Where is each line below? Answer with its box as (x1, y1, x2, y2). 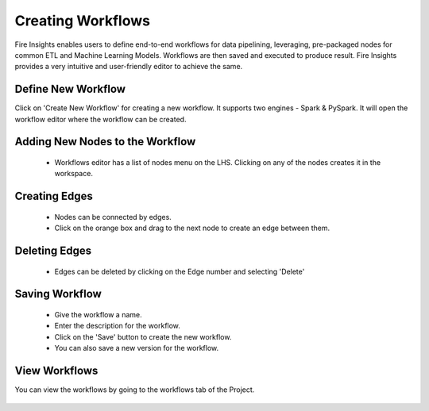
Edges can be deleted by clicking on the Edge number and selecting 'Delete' (54, 267, 305, 276)
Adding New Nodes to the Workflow (14, 135, 196, 148)
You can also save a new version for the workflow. (54, 344, 219, 353)
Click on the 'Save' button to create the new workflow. (54, 332, 232, 341)
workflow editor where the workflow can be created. (14, 114, 187, 124)
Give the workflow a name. (54, 310, 142, 320)
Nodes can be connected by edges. (54, 212, 172, 221)
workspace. (54, 169, 93, 179)
